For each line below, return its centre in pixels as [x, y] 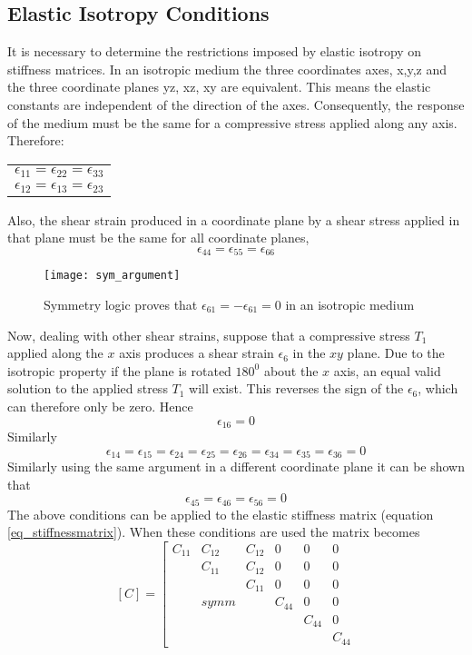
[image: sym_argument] [112, 276]
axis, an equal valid [387, 370]
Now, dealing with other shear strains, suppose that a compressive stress [209, 335]
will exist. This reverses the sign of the [296, 388]
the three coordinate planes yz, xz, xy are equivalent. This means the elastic [219, 87]
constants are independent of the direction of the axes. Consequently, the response [236, 104]
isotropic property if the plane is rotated [119, 370]
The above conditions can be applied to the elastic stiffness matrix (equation [221, 514]
